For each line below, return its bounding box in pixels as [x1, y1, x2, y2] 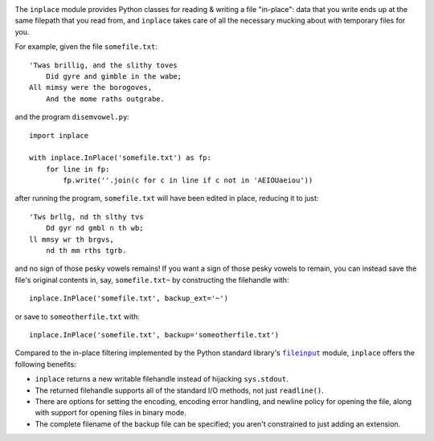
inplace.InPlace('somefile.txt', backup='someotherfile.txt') [29, 330, 280, 339]
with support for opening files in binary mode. [35, 408, 186, 418]
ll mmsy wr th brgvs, [29, 235, 114, 244]
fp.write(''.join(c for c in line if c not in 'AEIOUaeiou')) [63, 176, 313, 185]
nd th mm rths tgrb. [45, 246, 127, 255]
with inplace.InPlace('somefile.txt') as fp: [29, 153, 212, 162]
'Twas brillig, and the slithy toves [29, 60, 178, 70]
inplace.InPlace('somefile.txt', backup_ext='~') [29, 294, 229, 303]
